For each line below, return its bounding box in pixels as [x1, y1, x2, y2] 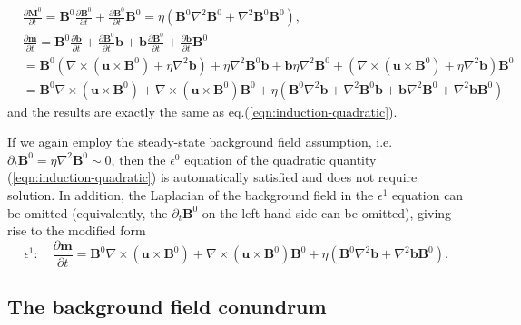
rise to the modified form [7, 221, 146, 240]
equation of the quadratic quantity [184, 149, 377, 168]
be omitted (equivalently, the [7, 203, 168, 222]
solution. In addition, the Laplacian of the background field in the [7, 185, 374, 204]
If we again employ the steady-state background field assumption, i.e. [7, 132, 393, 151]
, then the [111, 149, 166, 168]
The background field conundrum [7, 292, 327, 320]
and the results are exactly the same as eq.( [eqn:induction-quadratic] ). [7, 101, 398, 120]
